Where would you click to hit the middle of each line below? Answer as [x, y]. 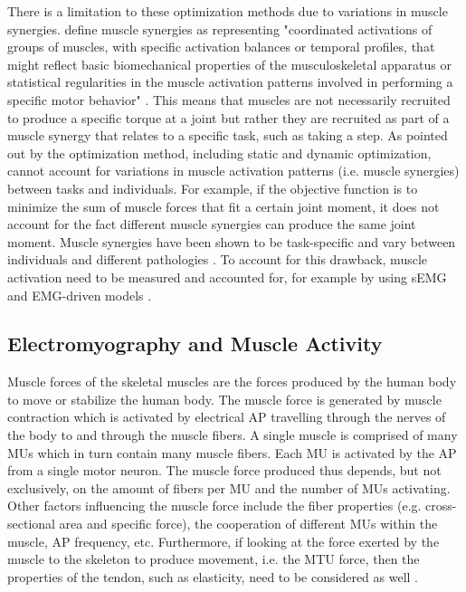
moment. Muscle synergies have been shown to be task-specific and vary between [232, 241]
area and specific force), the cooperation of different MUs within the [248, 524]
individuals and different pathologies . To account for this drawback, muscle [218, 259]
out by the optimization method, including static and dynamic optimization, [219, 153]
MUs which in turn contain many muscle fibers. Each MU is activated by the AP [232, 452]
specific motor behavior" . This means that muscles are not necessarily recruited [229, 99]
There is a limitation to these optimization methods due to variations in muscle [228, 11]
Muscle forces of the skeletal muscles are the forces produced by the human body [232, 382]
